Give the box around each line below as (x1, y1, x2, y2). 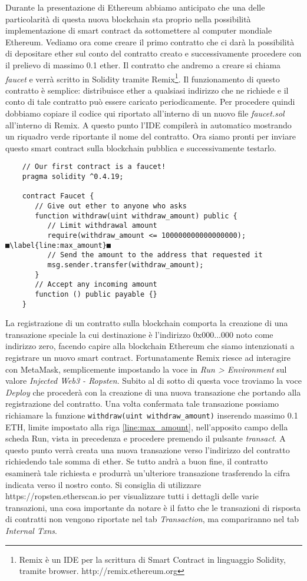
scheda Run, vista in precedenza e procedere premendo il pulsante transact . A (5, 432, 286, 444)
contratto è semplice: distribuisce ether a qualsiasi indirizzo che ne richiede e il (5, 84, 289, 96)
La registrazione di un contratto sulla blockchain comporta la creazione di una (5, 317, 288, 329)
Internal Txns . (5, 524, 57, 536)
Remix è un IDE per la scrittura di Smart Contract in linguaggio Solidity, (19, 553, 286, 565)
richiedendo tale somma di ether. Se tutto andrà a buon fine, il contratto (5, 455, 268, 467)
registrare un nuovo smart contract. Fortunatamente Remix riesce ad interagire (5, 351, 291, 363)
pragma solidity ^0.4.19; (22, 172, 124, 181)
